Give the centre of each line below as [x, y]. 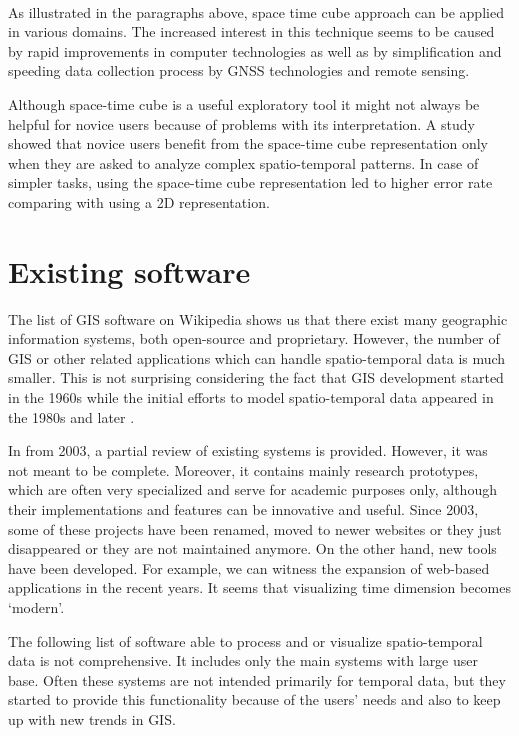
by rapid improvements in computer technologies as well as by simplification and [255, 50]
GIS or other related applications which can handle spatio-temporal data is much [257, 357]
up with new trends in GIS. [92, 718]
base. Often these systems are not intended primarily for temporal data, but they [257, 679]
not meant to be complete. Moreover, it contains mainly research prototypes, [243, 469]
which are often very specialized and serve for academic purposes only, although [252, 489]
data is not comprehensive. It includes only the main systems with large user [243, 660]
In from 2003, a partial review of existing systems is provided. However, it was [248, 450]
